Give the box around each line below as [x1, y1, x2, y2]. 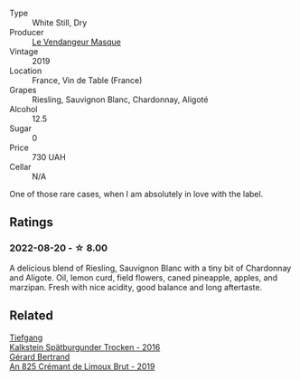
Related [9, 308, 54, 324]
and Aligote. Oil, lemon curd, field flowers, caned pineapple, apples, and [9, 271, 278, 283]
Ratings [9, 214, 54, 230]
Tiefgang [9, 332, 43, 343]
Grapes [9, 85, 37, 95]
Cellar [9, 162, 32, 172]
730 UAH [32, 152, 66, 162]
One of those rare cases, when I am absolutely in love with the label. [9, 189, 264, 199]
